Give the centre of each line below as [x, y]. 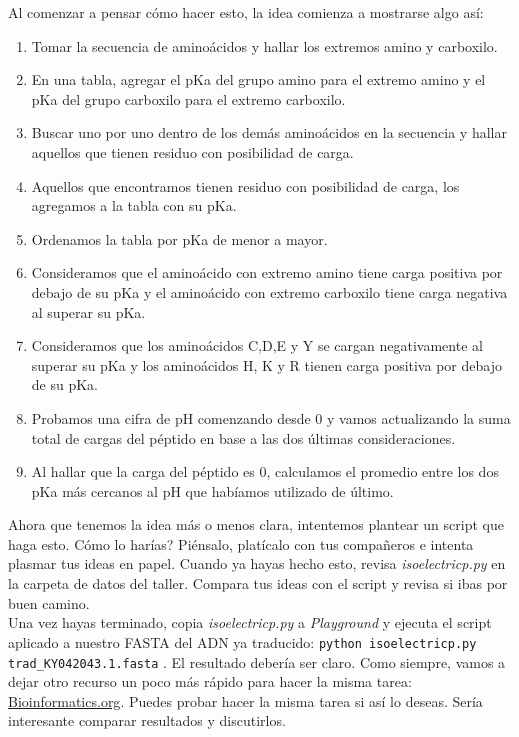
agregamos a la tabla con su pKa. [134, 205]
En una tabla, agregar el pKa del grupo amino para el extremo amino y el [258, 79]
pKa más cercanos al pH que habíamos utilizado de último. [212, 490]
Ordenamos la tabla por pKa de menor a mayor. [179, 238]
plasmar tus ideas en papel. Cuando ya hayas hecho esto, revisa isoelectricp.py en [257, 563]
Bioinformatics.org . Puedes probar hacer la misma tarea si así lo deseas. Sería [245, 700]
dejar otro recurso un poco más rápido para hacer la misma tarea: [210, 681]
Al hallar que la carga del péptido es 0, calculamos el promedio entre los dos [265, 471]
